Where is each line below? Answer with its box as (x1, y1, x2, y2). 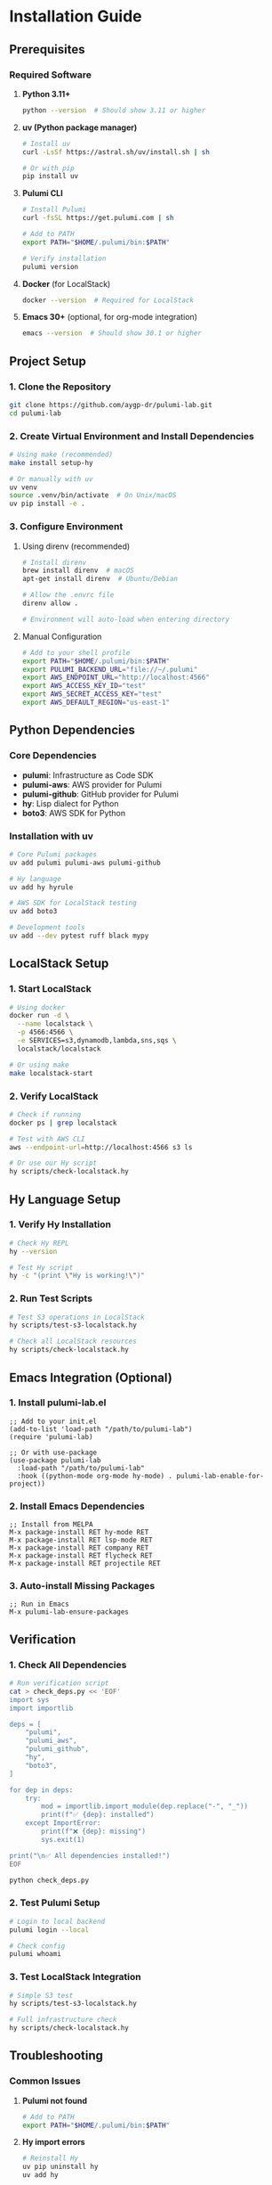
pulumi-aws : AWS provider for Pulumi (21, 779, 163, 790)
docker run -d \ (9, 1011, 69, 1020)
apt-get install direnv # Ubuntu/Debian (21, 575, 179, 584)
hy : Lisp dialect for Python (21, 798, 119, 808)
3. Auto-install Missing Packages (9, 1580, 156, 1592)
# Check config (9, 1941, 66, 1951)
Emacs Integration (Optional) (9, 1370, 173, 1385)
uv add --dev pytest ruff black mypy (9, 931, 149, 941)
